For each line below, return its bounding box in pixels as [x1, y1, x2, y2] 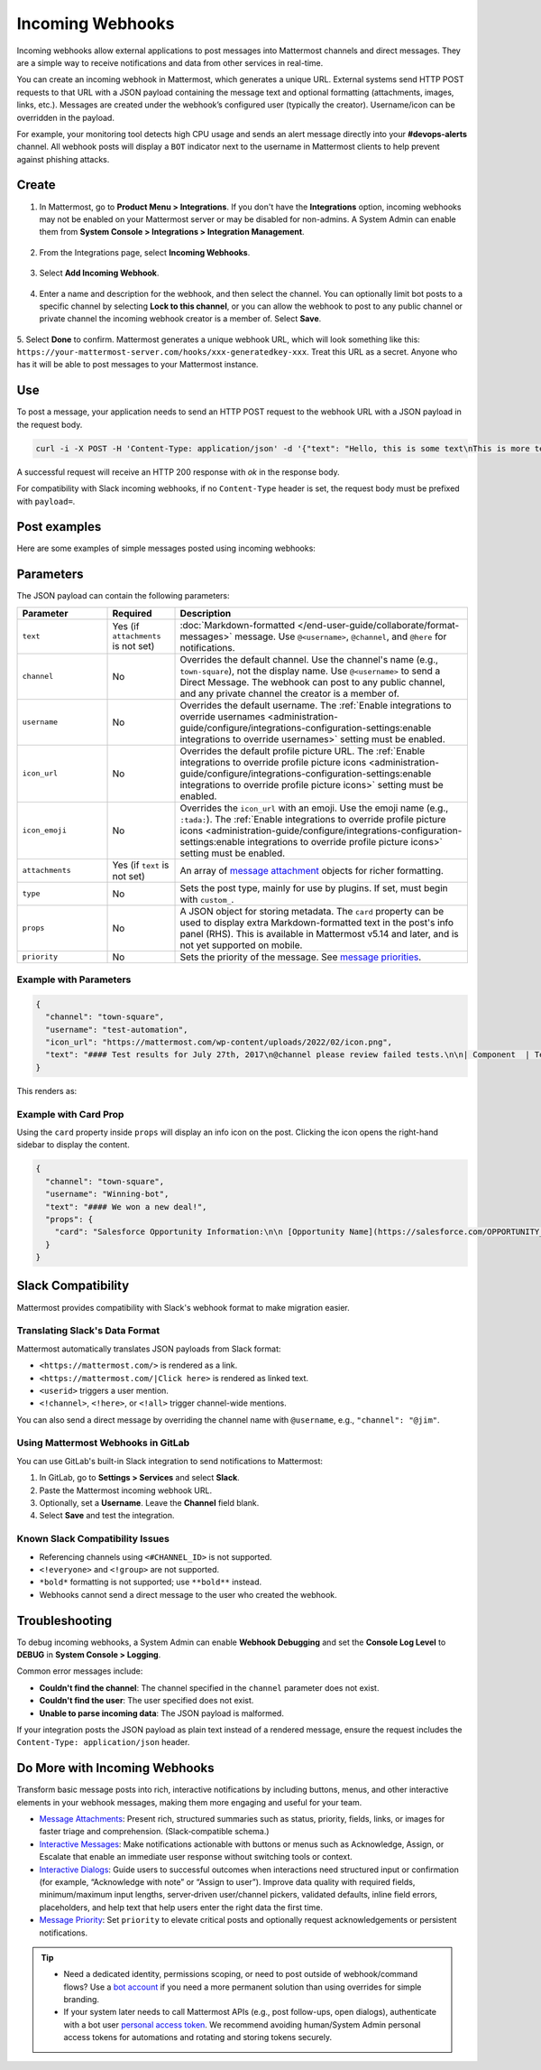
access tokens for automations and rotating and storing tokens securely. [63, 2032, 333, 2043]
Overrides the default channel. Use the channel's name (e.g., [179, 653, 439, 665]
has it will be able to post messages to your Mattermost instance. [16, 359, 259, 370]
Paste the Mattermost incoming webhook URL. [39, 1485, 212, 1496]
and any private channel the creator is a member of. [179, 687, 400, 700]
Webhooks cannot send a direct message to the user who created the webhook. [39, 1589, 337, 1600]
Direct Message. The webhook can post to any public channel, [179, 675, 445, 688]
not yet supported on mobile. [179, 939, 303, 951]
